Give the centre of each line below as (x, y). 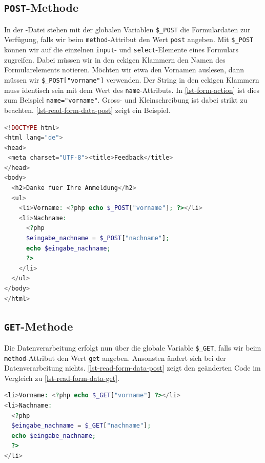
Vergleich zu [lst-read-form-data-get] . (62, 378)
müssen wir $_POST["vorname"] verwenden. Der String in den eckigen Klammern (132, 79)
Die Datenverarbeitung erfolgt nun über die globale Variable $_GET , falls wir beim (133, 347)
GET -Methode (39, 326)
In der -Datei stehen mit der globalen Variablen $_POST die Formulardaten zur (127, 29)
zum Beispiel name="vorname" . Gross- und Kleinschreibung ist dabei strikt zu (126, 100)
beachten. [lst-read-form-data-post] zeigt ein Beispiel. (87, 110)
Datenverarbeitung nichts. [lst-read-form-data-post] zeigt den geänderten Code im (132, 368)
